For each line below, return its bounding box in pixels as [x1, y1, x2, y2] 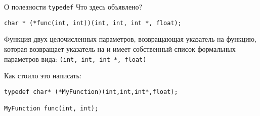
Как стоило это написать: [4, 70, 81, 81]
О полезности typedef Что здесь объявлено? [4, 2, 143, 12]
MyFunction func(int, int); [4, 105, 99, 112]
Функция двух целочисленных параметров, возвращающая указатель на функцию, [4, 34, 256, 44]
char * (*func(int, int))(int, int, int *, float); [4, 19, 182, 27]
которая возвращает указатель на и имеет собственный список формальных [4, 43, 236, 54]
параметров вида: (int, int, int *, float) [4, 53, 147, 64]
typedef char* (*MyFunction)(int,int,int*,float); [4, 88, 178, 95]
